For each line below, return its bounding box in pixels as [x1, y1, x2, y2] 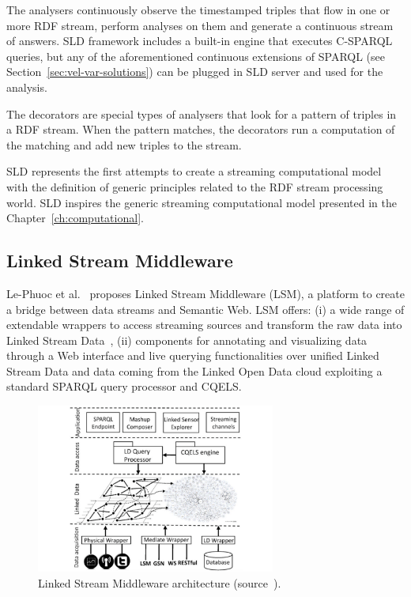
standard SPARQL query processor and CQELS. [6, 378, 242, 395]
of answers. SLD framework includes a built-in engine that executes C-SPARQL [6, 32, 393, 49]
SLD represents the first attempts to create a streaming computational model [6, 163, 382, 179]
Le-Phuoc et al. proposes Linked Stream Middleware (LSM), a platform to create [6, 285, 405, 301]
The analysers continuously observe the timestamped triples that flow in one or [6, 2, 390, 17]
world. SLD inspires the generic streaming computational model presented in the [6, 194, 398, 210]
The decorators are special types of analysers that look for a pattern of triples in [6, 105, 397, 122]
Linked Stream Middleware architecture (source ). [38, 574, 281, 591]
